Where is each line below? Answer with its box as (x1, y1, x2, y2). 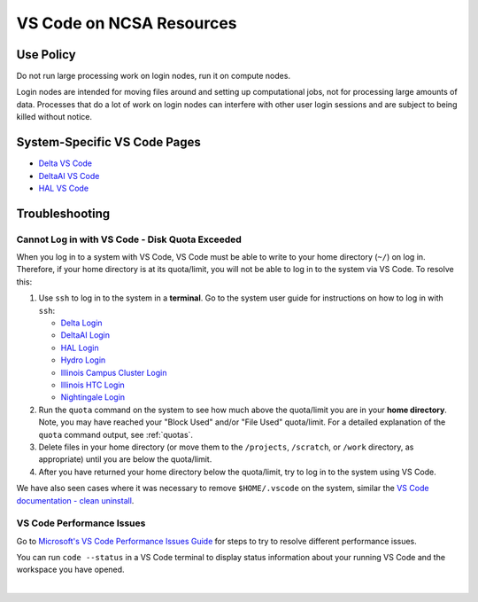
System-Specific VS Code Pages (16, 135, 201, 150)
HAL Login (60, 342, 99, 353)
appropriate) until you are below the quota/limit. (38, 454, 212, 465)
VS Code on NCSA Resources (16, 13, 238, 33)
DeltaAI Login (60, 330, 111, 340)
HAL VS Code (38, 183, 89, 193)
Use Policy (16, 47, 76, 62)
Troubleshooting (16, 206, 111, 221)
